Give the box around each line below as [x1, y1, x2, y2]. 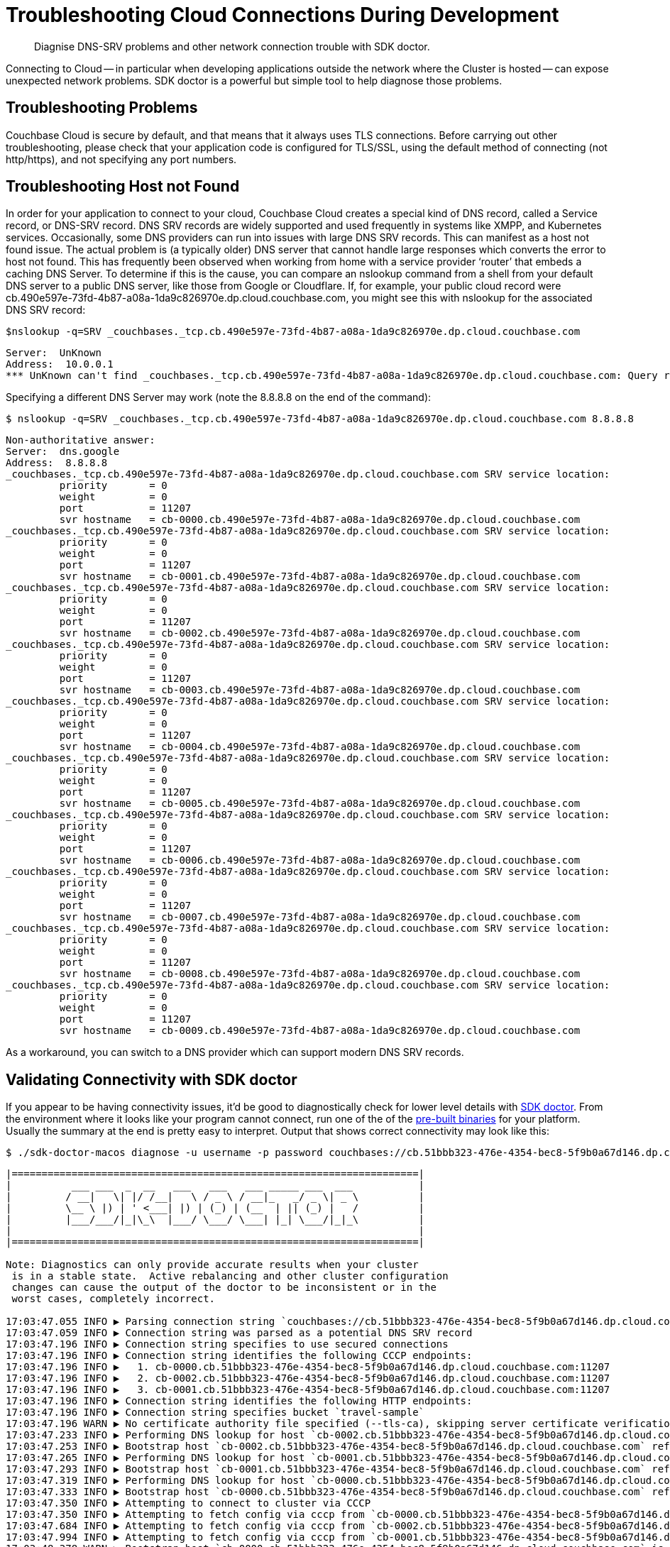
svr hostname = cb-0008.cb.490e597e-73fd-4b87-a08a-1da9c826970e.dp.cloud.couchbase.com [59, 968, 581, 980]
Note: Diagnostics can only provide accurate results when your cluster [6, 1259, 419, 1271]
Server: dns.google [6, 446, 120, 458]
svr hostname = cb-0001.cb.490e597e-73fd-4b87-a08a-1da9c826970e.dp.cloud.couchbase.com [59, 571, 581, 583]
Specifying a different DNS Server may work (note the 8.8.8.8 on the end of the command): [6, 391, 432, 404]
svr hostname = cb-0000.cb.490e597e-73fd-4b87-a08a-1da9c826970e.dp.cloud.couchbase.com [59, 514, 581, 526]
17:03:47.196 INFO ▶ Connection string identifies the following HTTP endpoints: [6, 1395, 473, 1407]
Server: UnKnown [6, 347, 101, 359]
